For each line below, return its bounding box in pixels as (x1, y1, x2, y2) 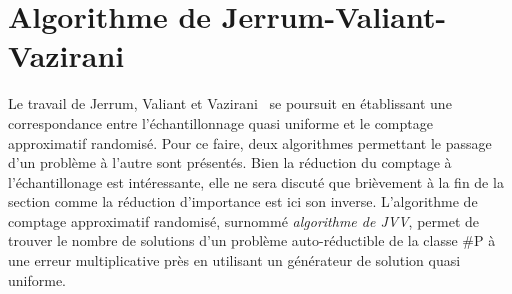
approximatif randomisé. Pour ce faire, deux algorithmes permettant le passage (8, 132, 492, 153)
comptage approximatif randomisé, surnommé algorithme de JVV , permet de (8, 210, 479, 231)
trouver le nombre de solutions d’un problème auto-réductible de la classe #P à (8, 230, 496, 251)
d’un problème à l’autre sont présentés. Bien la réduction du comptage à (8, 152, 452, 173)
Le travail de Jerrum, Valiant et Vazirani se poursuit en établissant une (8, 93, 452, 114)
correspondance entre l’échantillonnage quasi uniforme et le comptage (8, 112, 433, 133)
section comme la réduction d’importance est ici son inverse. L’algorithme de (8, 191, 478, 212)
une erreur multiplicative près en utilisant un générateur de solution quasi (8, 250, 461, 271)
